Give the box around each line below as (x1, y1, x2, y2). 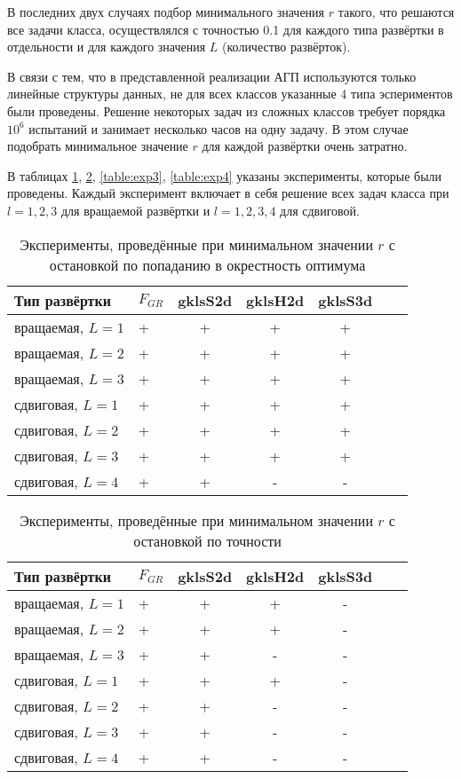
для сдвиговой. (280, 201, 360, 219)
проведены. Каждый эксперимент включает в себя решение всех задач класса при (7, 184, 449, 202)
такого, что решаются (338, 3, 455, 20)
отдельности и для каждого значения (7, 37, 206, 56)
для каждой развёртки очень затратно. (202, 137, 408, 155)
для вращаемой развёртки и (60, 201, 211, 219)
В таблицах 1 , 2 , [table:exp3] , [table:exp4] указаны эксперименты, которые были (7, 166, 442, 185)
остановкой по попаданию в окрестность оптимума (49, 254, 366, 275)
